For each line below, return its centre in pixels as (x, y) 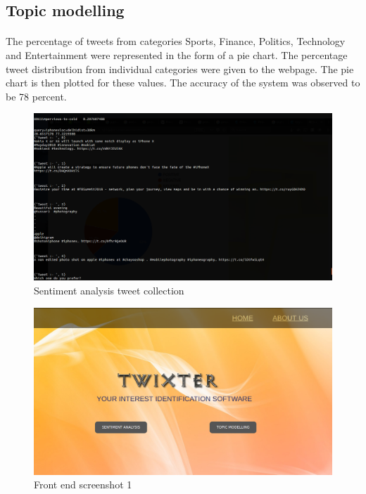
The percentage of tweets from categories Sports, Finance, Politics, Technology (176, 41)
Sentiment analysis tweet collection (109, 291)
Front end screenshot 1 (83, 485)
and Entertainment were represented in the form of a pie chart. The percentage (177, 54)
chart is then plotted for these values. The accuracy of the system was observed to (183, 83)
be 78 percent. (36, 96)
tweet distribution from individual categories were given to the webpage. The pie (180, 69)
